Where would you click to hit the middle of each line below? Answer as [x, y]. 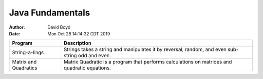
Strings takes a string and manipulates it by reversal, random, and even [145, 49]
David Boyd [59, 27]
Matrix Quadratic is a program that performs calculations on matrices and [148, 62]
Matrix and [24, 62]
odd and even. [95, 56]
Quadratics [25, 68]
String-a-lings [28, 52]
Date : [15, 33]
